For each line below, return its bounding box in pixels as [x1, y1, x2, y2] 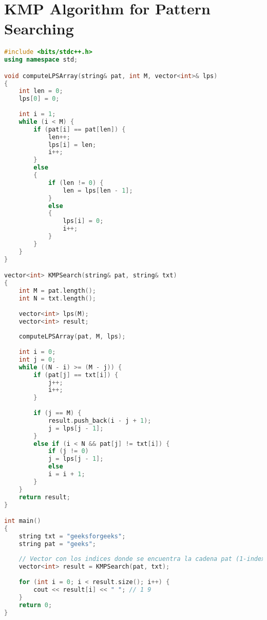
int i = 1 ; [18, 110, 56, 118]
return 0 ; [18, 601, 52, 609]
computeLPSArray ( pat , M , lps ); [18, 333, 126, 341]
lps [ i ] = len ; [48, 141, 97, 148]
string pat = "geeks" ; [18, 540, 97, 548]
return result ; [18, 493, 70, 501]
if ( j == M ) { [33, 409, 82, 417]
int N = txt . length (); [18, 294, 97, 302]
